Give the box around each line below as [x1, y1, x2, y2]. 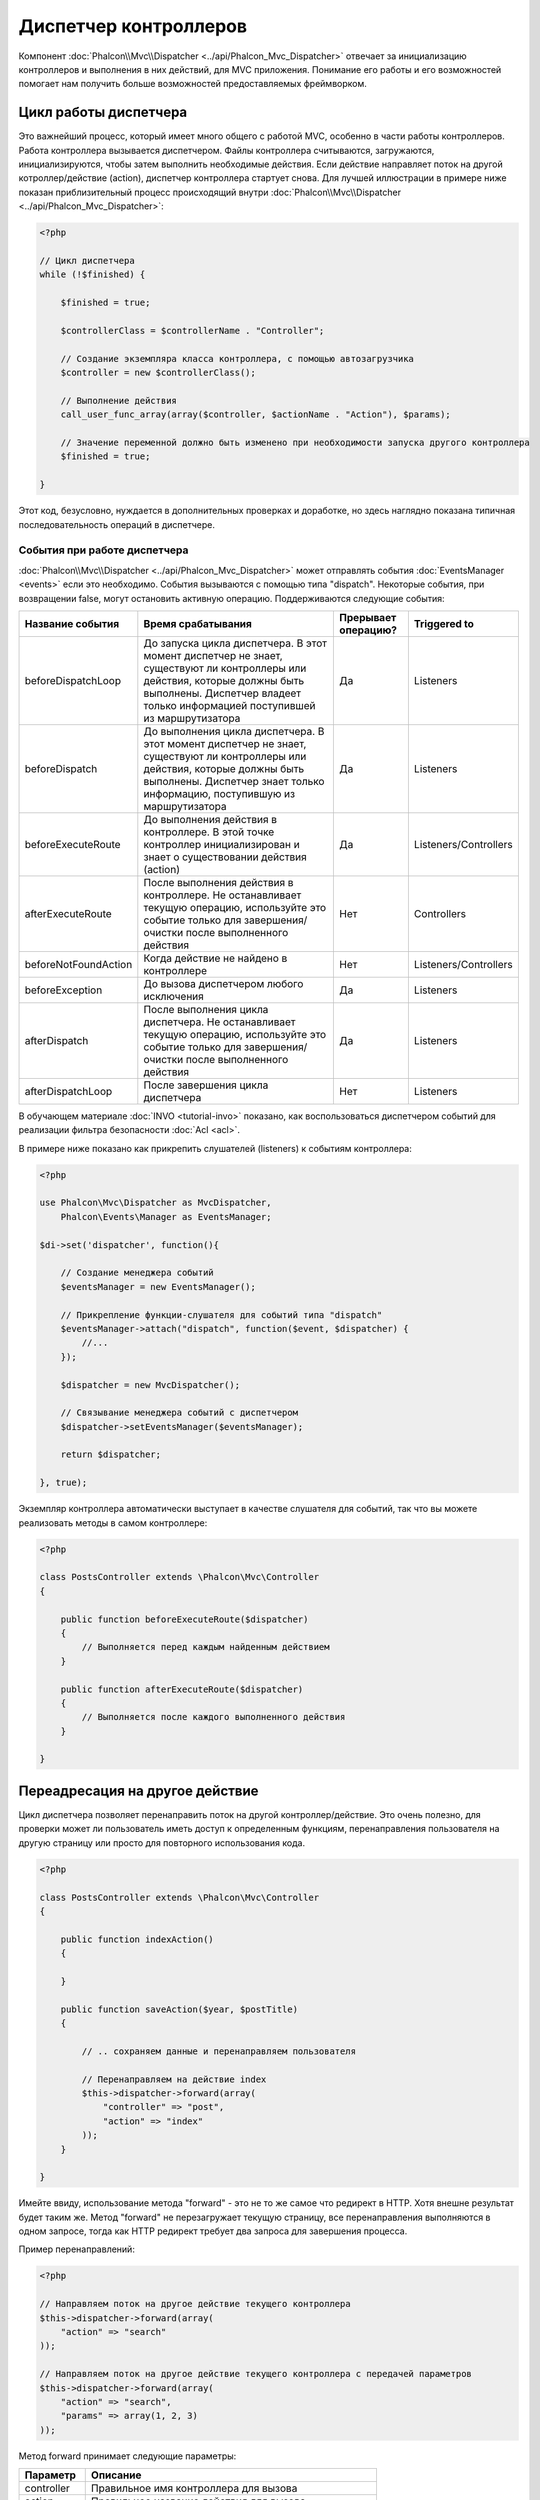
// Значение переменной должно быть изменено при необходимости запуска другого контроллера [60, 437, 530, 449]
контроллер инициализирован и [143, 837, 300, 851]
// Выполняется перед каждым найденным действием [81, 1641, 330, 1653]
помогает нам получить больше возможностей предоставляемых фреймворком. [18, 78, 367, 90]
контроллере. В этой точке [143, 825, 275, 839]
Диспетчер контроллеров [18, 15, 248, 37]
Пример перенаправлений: [18, 2243, 135, 2255]
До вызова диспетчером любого [143, 976, 304, 990]
